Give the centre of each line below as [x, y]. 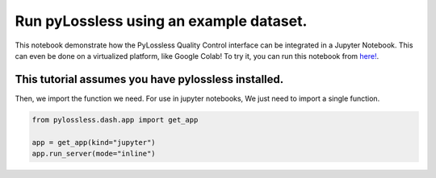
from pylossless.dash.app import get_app [115, 120]
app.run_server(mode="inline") [94, 153]
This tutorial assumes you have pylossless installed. [149, 79]
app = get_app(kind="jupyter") [94, 142]
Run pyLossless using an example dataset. [161, 21]
